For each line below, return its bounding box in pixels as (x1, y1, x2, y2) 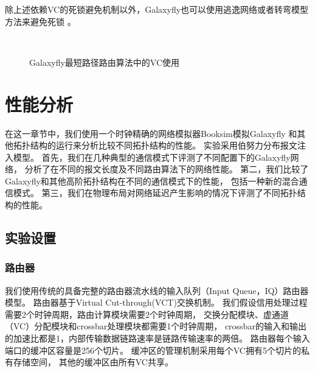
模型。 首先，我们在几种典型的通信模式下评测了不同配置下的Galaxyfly (13, 150, 291, 163)
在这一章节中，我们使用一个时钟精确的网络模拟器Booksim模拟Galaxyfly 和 (5, 127, 297, 139)
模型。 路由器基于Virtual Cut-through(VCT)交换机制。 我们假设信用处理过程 (5, 296, 308, 309)
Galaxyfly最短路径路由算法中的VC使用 (29, 55, 180, 68)
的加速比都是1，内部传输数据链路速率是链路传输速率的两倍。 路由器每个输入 (5, 332, 310, 345)
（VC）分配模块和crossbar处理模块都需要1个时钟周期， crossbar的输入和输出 (5, 320, 306, 332)
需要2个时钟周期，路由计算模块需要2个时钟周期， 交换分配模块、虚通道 (5, 307, 289, 320)
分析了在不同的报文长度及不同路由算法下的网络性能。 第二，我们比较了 (24, 163, 309, 175)
